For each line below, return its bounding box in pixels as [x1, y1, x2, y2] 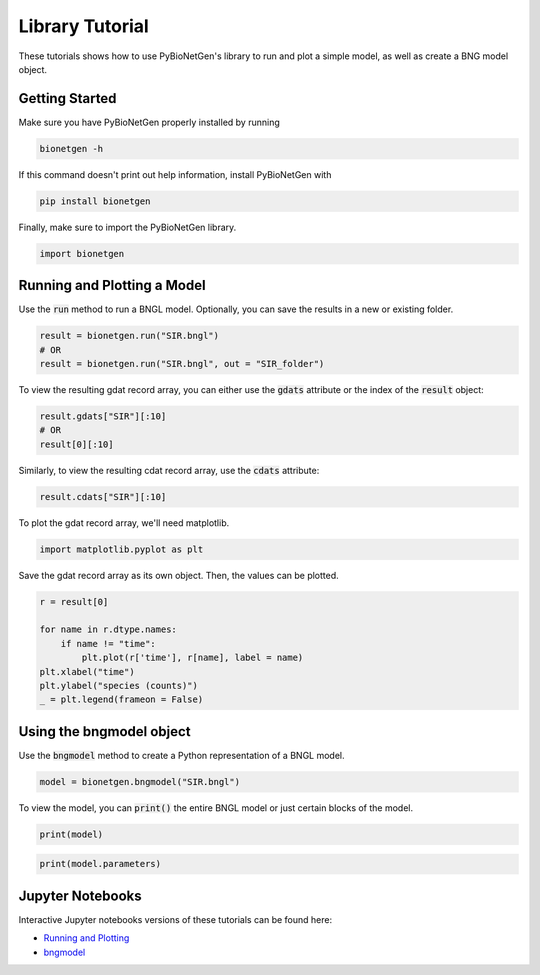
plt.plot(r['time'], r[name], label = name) [81, 652, 304, 664]
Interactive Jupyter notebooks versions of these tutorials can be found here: [18, 913, 333, 925]
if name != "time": [60, 638, 157, 649]
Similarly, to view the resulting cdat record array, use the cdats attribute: [18, 464, 320, 476]
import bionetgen [39, 248, 125, 259]
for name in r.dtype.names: [39, 624, 177, 635]
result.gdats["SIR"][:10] [39, 411, 167, 422]
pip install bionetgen [39, 195, 151, 207]
